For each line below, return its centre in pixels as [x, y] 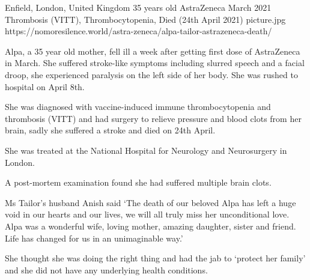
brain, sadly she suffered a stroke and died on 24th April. [110, 130]
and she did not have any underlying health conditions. [106, 269]
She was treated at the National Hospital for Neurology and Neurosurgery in [146, 150]
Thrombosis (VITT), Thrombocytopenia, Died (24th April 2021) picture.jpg [145, 19]
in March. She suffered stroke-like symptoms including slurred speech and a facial [155, 63]
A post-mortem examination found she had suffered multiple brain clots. [138, 182]
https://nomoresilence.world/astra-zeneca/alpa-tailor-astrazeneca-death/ [138, 31]
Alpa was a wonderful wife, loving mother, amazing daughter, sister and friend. [150, 226]
